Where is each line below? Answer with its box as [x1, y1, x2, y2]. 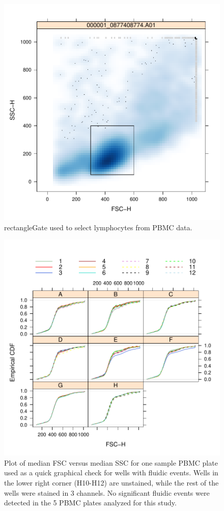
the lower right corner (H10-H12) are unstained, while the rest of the [4, 477, 219, 488]
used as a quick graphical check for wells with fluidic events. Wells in [4, 467, 218, 478]
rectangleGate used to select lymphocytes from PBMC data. [4, 222, 192, 232]
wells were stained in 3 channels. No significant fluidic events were [4, 487, 210, 498]
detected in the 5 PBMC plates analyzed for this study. [4, 497, 177, 508]
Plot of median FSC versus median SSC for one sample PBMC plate [4, 457, 218, 468]
